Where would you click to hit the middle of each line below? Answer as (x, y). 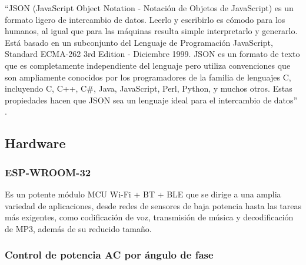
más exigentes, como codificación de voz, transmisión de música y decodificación (149, 217)
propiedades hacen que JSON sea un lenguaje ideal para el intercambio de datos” (151, 100)
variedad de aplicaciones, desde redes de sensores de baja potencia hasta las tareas (153, 205)
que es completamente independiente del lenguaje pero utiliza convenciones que (148, 65)
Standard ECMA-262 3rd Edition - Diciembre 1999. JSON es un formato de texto (152, 54)
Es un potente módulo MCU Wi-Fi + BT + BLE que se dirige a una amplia (143, 194)
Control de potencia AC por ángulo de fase (109, 255)
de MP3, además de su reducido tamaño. (78, 228)
